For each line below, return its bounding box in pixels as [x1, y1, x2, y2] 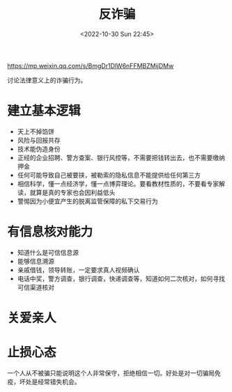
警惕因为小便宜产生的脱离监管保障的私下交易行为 [17, 196, 158, 205]
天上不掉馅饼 [17, 127, 54, 136]
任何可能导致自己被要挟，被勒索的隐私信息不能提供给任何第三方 [17, 171, 201, 179]
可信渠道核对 [17, 283, 54, 291]
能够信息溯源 [17, 257, 54, 265]
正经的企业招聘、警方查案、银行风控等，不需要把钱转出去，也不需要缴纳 [17, 153, 225, 162]
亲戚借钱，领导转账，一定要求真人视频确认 [17, 265, 140, 274]
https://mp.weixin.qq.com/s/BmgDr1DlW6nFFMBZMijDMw [7, 61, 174, 70]
